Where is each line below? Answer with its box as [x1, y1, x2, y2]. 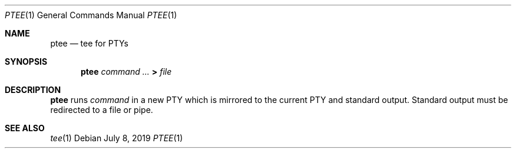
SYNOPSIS [5, 56, 48, 66]
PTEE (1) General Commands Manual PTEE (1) [5, 10, 177, 20]
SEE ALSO [5, 123, 45, 133]
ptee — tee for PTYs [50, 38, 128, 48]
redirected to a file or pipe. [50, 105, 153, 115]
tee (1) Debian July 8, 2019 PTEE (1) [50, 133, 183, 143]
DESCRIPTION [5, 85, 61, 95]
